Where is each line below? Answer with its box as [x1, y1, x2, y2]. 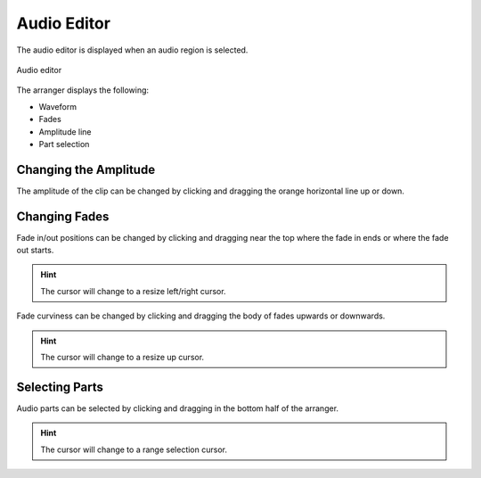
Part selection [38, 138, 90, 149]
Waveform [38, 101, 77, 111]
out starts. [16, 245, 54, 256]
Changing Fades [16, 209, 110, 224]
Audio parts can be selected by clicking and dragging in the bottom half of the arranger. [16, 402, 338, 414]
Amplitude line [38, 126, 93, 137]
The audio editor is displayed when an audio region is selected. [16, 45, 249, 55]
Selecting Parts [16, 379, 104, 394]
